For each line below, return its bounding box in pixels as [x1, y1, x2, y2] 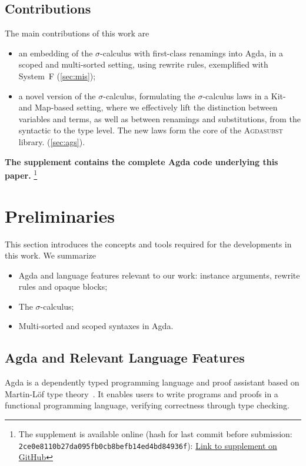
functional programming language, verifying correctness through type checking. [5, 399, 290, 411]
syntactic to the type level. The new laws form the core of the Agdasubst [18, 124, 283, 136]
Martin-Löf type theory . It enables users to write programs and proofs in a [5, 387, 278, 400]
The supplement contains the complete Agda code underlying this [5, 155, 278, 167]
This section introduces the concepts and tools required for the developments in [5, 237, 292, 250]
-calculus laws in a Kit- [202, 89, 286, 102]
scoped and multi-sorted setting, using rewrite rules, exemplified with [18, 58, 268, 71]
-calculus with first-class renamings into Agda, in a [100, 46, 283, 59]
